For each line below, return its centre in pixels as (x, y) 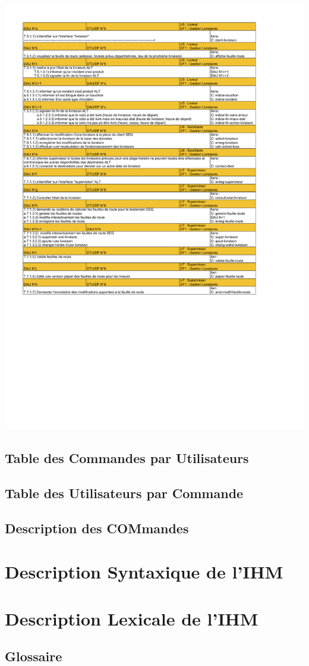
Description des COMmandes (97, 528)
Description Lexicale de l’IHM (132, 618)
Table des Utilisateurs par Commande (124, 493)
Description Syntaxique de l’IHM (144, 572)
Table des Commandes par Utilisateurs (127, 458)
